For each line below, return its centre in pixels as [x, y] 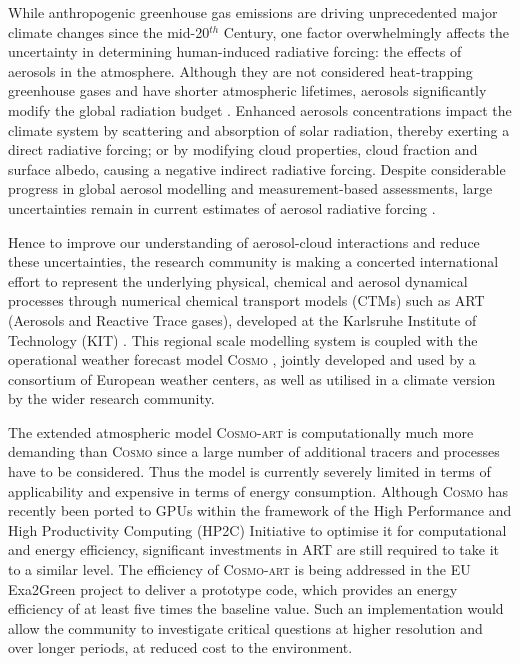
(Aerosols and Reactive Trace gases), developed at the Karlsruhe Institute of [242, 319]
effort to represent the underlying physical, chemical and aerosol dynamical [238, 280]
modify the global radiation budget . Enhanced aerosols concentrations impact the [260, 109]
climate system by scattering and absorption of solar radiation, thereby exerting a [259, 129]
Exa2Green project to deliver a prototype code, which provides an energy [233, 588]
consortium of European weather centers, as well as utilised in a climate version [252, 378]
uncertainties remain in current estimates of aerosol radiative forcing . [222, 207]
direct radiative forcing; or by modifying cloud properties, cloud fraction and [243, 149]
